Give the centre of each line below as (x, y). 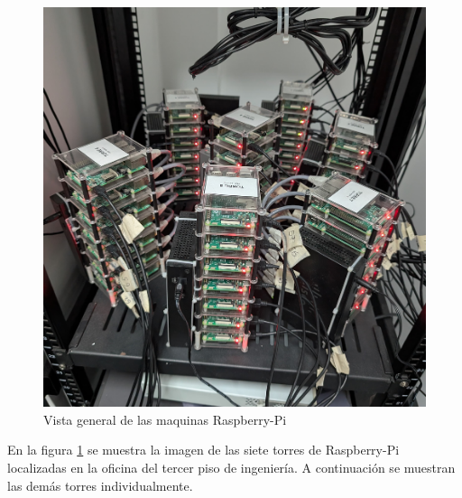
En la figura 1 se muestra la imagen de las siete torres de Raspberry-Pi (203, 450)
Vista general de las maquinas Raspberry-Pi (165, 419)
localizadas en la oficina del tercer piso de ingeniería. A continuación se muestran (231, 467)
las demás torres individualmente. (100, 485)
